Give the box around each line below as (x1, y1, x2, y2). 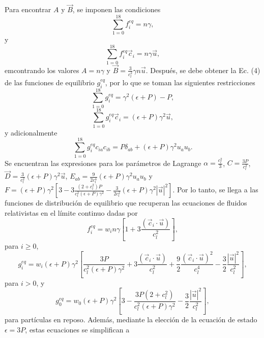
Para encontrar (5, 4, 51, 15)
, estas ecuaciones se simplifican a (25, 324, 130, 334)
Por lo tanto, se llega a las (177, 184, 258, 195)
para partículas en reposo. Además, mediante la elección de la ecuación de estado (5, 314, 257, 325)
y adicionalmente (5, 127, 57, 138)
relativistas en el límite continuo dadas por (5, 207, 138, 218)
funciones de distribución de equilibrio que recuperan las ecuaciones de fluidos (5, 197, 247, 208)
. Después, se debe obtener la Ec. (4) (145, 64, 260, 75)
